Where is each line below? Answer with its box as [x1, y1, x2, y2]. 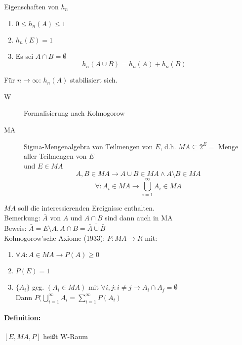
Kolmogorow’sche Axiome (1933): [4, 232, 105, 243]
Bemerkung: [4, 213, 40, 223]
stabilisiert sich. [70, 75, 118, 85]
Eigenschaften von [4, 1, 59, 11]
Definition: [4, 312, 41, 323]
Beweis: [4, 223, 27, 233]
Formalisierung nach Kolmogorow [24, 108, 125, 118]
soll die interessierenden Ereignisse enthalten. [18, 203, 155, 213]
